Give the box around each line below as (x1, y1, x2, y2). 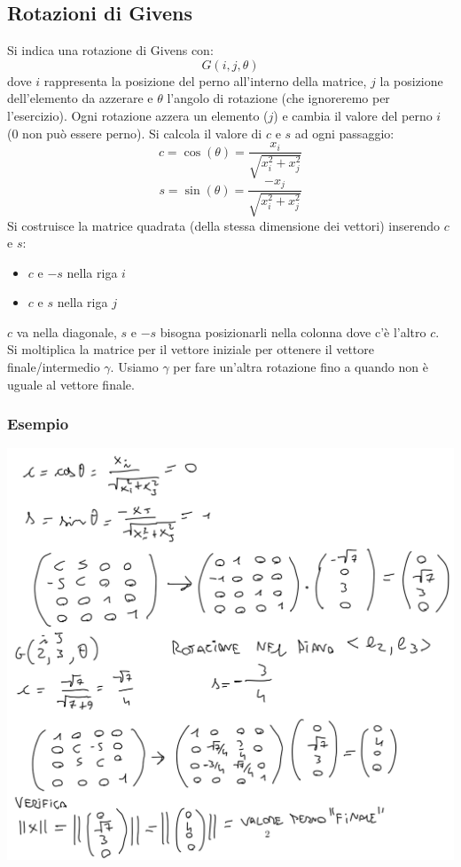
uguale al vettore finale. (7, 374, 135, 393)
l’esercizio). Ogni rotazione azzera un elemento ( (7, 106, 269, 124)
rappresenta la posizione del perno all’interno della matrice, (43, 71, 367, 90)
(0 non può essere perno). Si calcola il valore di (7, 123, 262, 142)
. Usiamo (110, 358, 159, 376)
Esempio (7, 413, 69, 435)
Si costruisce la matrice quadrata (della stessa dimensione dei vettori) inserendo (7, 216, 440, 234)
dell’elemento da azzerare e (7, 89, 153, 107)
